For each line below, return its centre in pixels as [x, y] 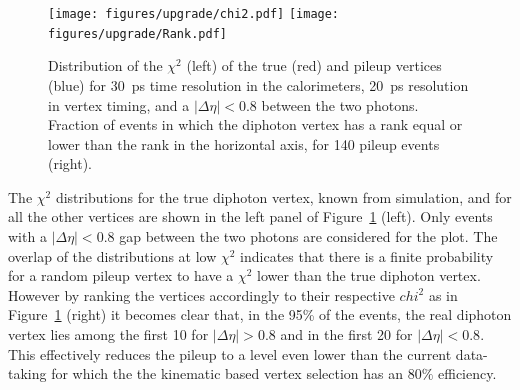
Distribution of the [105, 65]
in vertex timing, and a [119, 104]
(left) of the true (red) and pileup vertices [314, 65]
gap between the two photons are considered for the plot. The [308, 236]
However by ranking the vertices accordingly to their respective [201, 294]
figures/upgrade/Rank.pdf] [137, 33]
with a [27, 236]
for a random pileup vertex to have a [121, 275]
